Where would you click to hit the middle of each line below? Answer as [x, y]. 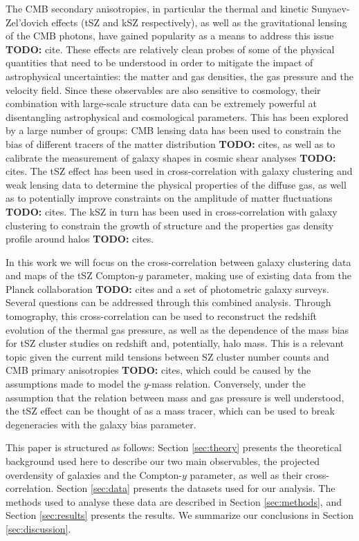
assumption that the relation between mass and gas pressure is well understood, [175, 397]
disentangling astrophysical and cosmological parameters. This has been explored [177, 116]
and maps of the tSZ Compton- [72, 275]
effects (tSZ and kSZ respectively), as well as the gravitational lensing [199, 22]
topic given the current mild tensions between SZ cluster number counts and [167, 356]
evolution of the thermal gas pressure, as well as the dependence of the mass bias [177, 329]
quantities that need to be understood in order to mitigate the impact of [159, 63]
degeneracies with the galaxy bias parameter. [101, 424]
